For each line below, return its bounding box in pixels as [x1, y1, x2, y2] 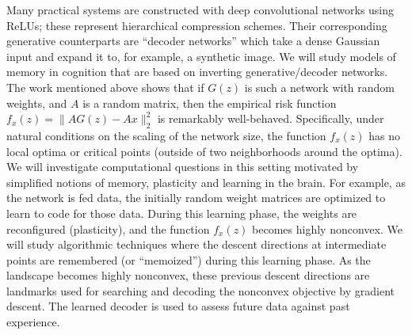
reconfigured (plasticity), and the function [6, 220, 210, 237]
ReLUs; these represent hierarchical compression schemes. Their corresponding [6, 17, 387, 33]
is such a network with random [244, 78, 395, 95]
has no [368, 127, 400, 143]
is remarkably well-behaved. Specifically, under [157, 110, 384, 127]
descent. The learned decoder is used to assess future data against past [6, 298, 350, 314]
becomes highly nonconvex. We [252, 220, 402, 237]
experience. [6, 314, 60, 330]
